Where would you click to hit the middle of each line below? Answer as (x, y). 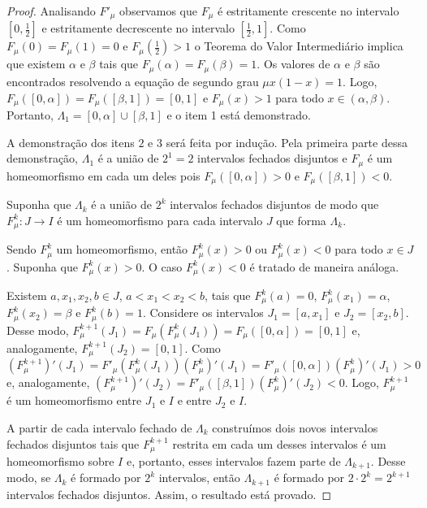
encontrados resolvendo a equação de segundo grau (133, 81)
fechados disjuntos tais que (73, 443)
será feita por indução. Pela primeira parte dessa (287, 142)
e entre (194, 400)
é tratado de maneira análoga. (324, 266)
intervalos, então (199, 478)
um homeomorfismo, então (122, 249)
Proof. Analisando (51, 11)
